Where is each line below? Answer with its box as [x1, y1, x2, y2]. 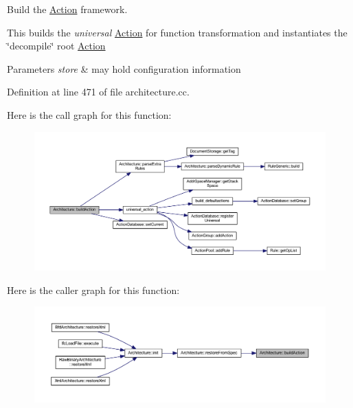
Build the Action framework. [7, 2, 128, 16]
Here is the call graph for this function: [7, 107, 172, 122]
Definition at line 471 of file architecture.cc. [7, 84, 190, 99]
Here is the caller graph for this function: [7, 282, 180, 297]
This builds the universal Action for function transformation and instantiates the [7, 25, 348, 39]
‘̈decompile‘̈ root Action [7, 38, 106, 53]
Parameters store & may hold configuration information [7, 61, 241, 76]
